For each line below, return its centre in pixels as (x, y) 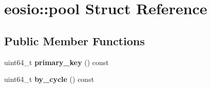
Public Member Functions (74, 40)
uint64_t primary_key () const (56, 62)
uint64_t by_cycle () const (49, 79)
